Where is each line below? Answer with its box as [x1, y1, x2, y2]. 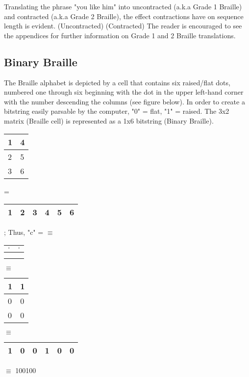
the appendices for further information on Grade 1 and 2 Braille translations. [4, 30, 236, 40]
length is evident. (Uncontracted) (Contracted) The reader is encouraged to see [4, 21, 242, 31]
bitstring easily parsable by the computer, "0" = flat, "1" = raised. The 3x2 [4, 106, 229, 116]
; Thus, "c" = [4, 227, 44, 237]
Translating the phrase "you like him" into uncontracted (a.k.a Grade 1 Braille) [4, 1, 242, 11]
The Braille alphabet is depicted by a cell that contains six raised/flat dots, [4, 77, 230, 87]
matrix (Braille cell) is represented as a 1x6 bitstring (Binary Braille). [4, 115, 214, 126]
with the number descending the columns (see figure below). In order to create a [4, 96, 245, 106]
